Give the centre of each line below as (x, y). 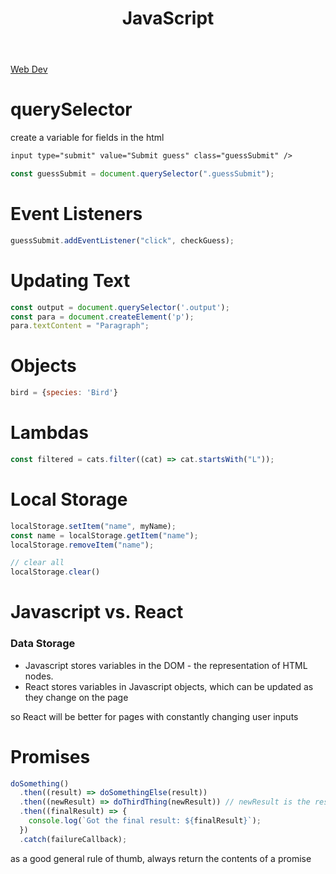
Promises (50, 756)
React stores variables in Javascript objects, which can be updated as (169, 686)
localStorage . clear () (55, 572)
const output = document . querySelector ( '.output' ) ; (120, 307)
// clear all (37, 563)
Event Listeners (76, 214)
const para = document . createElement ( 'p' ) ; (102, 317)
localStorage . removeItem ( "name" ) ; (82, 545)
